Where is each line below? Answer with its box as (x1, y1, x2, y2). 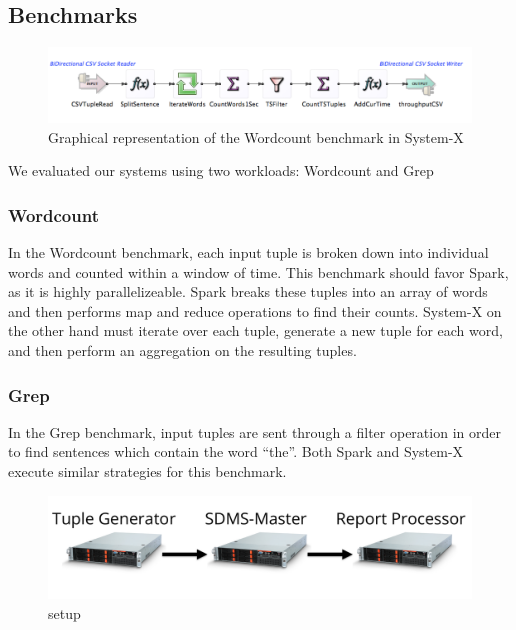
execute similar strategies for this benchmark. (8, 461, 287, 482)
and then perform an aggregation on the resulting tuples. (8, 340, 357, 361)
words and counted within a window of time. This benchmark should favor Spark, (8, 261, 509, 282)
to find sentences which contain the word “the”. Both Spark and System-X (8, 441, 464, 462)
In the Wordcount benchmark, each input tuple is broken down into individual (8, 242, 489, 263)
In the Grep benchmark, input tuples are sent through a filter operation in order (8, 421, 501, 442)
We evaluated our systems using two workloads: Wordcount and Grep (8, 160, 434, 181)
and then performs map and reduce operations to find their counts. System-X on (8, 300, 502, 321)
